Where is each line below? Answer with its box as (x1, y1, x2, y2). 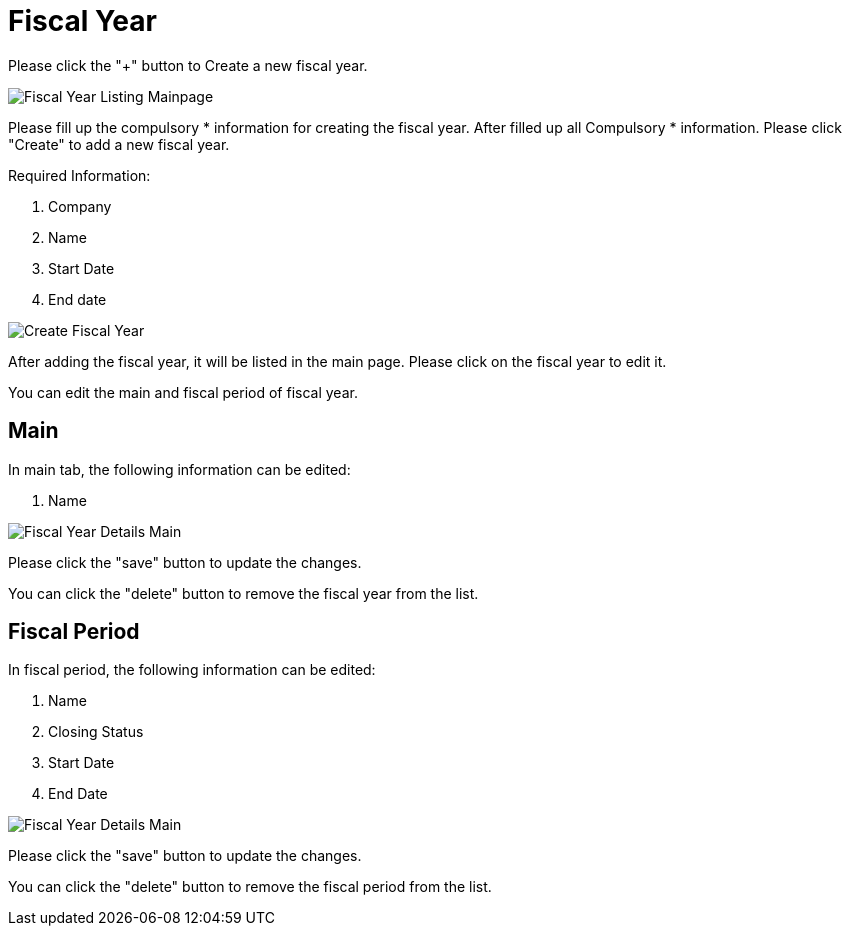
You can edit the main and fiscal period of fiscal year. (8, 383, 358, 401)
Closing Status (48, 723, 144, 741)
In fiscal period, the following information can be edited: (8, 661, 376, 679)
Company (48, 197, 112, 215)
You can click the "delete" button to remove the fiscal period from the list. (8, 878, 492, 896)
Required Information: (8, 166, 151, 184)
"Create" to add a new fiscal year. (8, 135, 230, 153)
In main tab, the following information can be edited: (8, 460, 351, 478)
